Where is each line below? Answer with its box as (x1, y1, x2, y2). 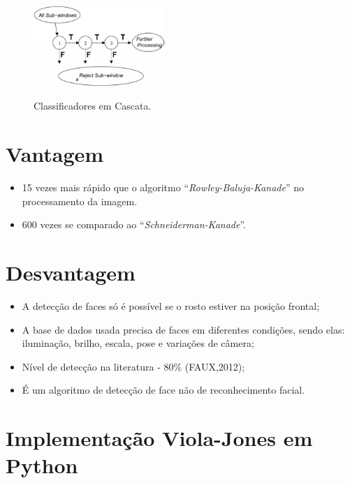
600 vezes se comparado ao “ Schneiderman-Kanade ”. (22, 217, 246, 232)
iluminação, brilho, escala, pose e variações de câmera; (22, 336, 254, 350)
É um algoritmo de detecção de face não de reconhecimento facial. (22, 382, 305, 397)
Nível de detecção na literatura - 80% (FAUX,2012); (22, 359, 245, 373)
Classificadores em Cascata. (34, 98, 152, 113)
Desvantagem (6, 258, 136, 287)
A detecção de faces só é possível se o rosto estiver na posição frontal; (22, 299, 320, 313)
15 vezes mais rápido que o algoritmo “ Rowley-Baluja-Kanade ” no (22, 180, 304, 195)
